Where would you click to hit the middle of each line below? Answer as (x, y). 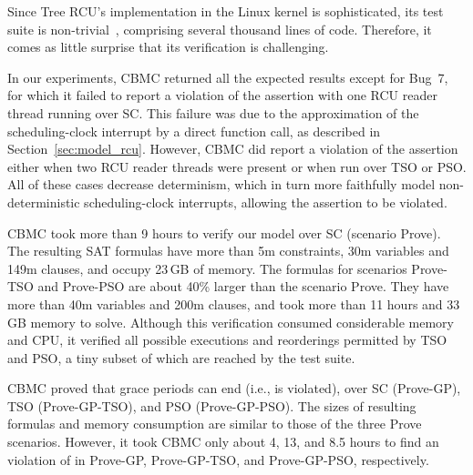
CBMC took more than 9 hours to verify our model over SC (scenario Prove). (224, 232)
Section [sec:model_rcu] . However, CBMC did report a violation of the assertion (233, 149)
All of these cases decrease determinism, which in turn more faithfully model (221, 184)
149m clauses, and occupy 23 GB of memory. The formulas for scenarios (207, 268)
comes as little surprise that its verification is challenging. (168, 47)
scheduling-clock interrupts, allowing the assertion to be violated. (266, 202)
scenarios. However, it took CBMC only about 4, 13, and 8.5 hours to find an (223, 442)
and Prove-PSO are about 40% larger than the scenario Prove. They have (243, 286)
